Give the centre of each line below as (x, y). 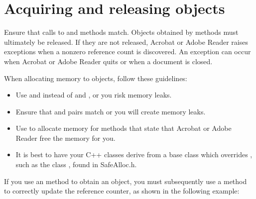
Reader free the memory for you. (65, 138)
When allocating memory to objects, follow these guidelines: (96, 78)
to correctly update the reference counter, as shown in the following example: (122, 191)
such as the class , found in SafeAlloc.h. (76, 164)
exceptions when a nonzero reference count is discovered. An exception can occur (128, 51)
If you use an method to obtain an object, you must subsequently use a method (126, 181)
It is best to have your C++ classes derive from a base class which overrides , (134, 154)
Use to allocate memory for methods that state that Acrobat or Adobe (124, 128)
